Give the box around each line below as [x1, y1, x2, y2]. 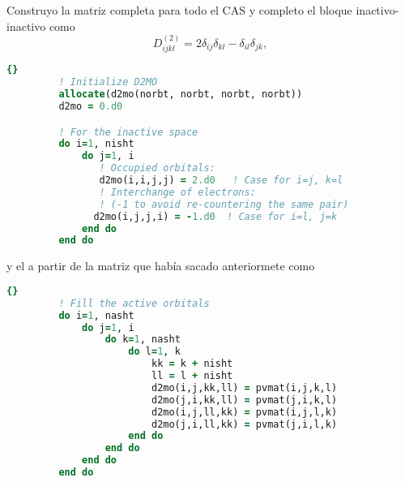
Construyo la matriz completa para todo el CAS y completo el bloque [6, 2, 352, 18]
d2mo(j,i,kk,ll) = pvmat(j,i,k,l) [151, 394, 338, 406]
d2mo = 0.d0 [58, 101, 123, 113]
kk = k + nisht [151, 358, 233, 370]
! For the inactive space [58, 126, 198, 138]
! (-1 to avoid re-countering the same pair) [99, 198, 349, 210]
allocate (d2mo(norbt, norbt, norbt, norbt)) [58, 88, 303, 101]
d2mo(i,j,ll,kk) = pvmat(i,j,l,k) [151, 406, 338, 418]
